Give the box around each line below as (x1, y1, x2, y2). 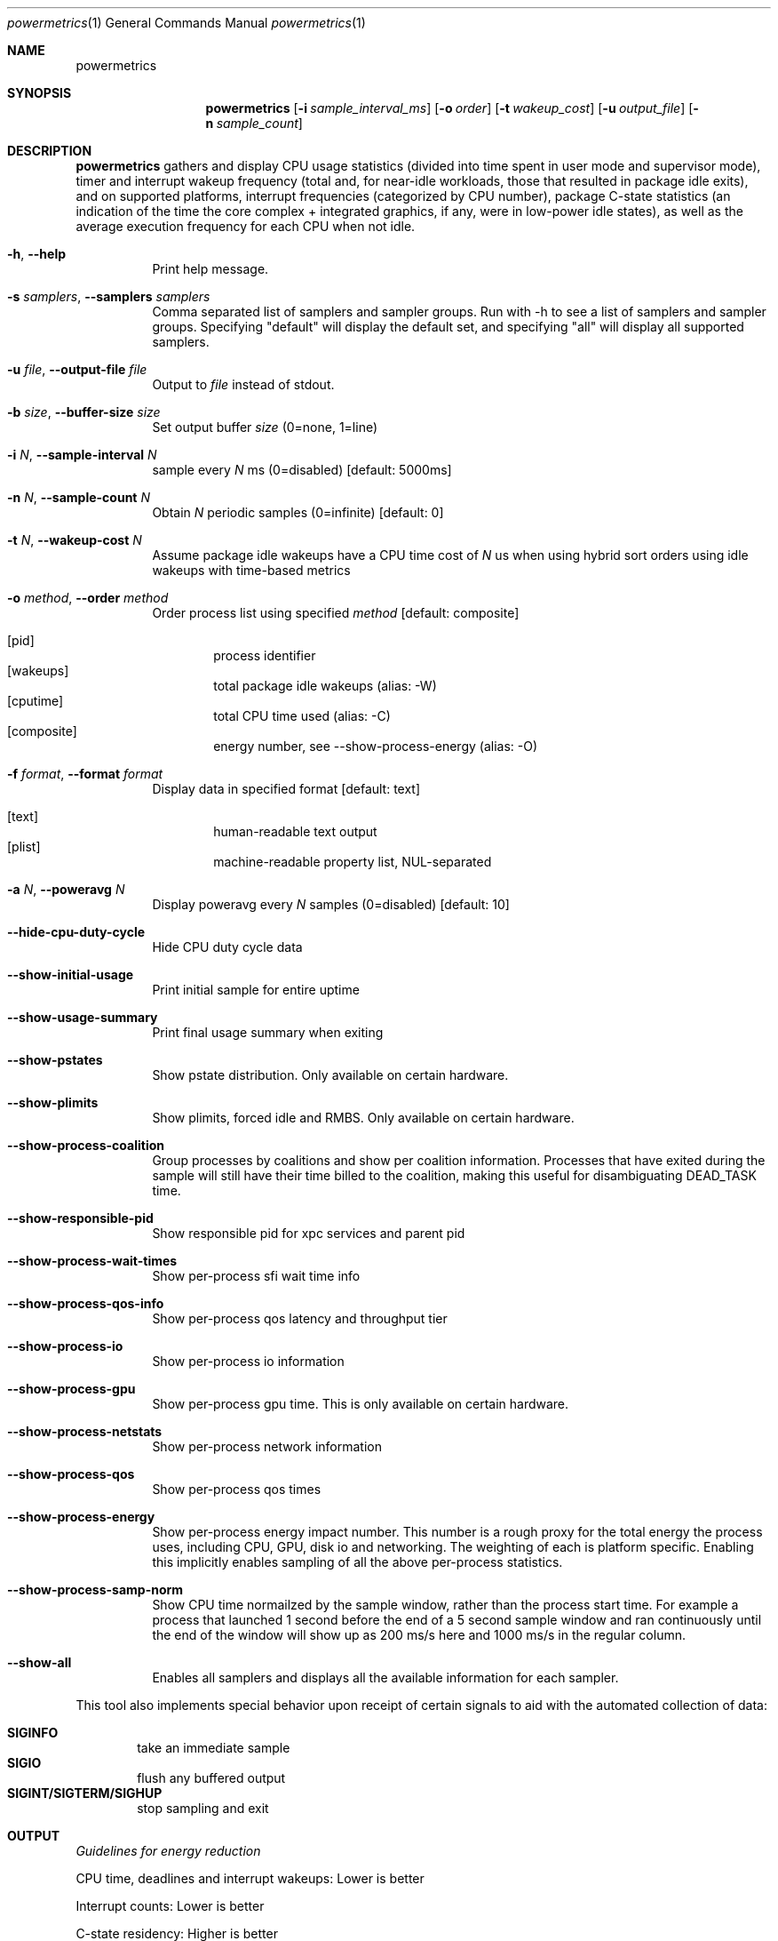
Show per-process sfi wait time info (152, 1268, 361, 1283)
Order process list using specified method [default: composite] (152, 605, 520, 620)
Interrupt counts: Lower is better (75, 1898, 265, 1913)
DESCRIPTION (7, 143, 92, 158)
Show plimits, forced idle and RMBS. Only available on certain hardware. (152, 1110, 575, 1125)
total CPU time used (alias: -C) (213, 708, 391, 723)
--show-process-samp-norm (7, 1582, 184, 1597)
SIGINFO (7, 1725, 59, 1740)
